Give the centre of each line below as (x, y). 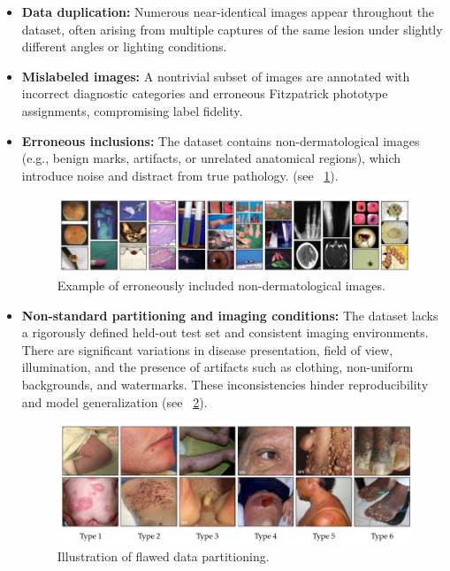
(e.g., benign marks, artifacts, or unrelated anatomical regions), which (211, 158)
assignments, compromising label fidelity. (132, 110)
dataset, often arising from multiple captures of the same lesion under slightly (232, 29)
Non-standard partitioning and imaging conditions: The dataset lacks (230, 315)
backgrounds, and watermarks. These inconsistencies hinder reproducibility (225, 385)
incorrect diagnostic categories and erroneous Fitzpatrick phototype (205, 93)
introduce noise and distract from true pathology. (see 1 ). (180, 175)
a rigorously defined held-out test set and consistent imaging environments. (225, 332)
